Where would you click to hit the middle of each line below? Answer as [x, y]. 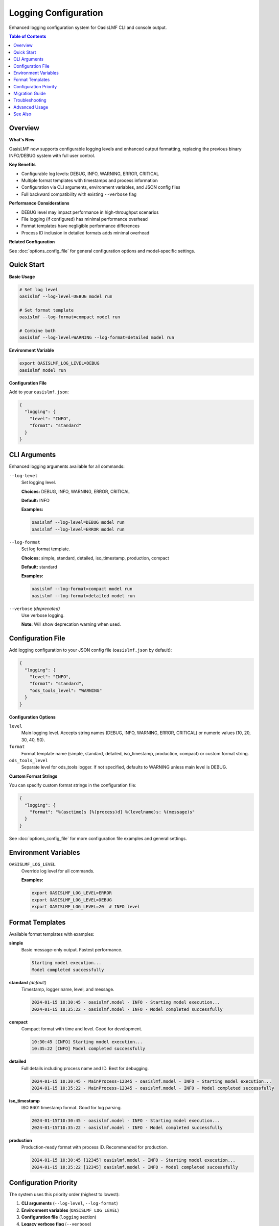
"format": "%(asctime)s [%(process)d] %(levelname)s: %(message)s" [112, 812]
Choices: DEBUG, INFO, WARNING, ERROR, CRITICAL [76, 491]
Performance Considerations [39, 203]
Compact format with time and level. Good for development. [82, 1029]
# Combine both [37, 331]
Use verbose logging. [43, 615]
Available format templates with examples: [52, 934]
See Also [23, 114]
